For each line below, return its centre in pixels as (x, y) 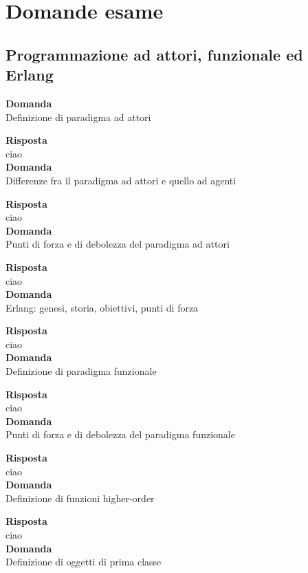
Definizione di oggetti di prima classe (84, 562)
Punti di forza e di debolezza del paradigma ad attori (118, 244)
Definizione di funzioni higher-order (80, 498)
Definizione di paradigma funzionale (81, 371)
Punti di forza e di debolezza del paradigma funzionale (120, 434)
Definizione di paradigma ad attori (78, 117)
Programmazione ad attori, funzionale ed (154, 54)
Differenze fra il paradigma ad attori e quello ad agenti (121, 180)
